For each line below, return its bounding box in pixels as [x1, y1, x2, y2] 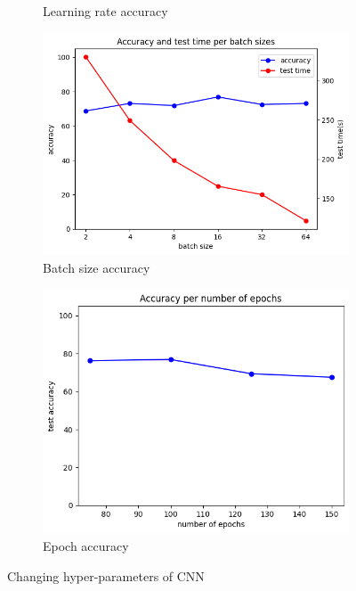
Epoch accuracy [43, 537, 129, 555]
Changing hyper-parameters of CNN [7, 566, 205, 585]
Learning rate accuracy [43, 2, 168, 20]
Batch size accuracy [43, 258, 150, 276]
